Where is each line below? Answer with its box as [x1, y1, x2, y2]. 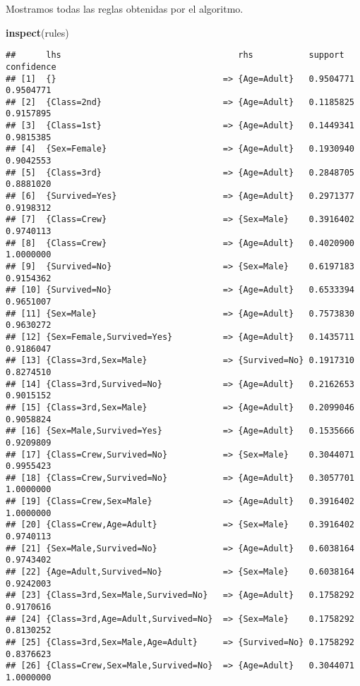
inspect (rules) [6, 25, 69, 39]
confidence [6, 61, 56, 72]
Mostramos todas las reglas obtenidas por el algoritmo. [6, 1, 244, 16]
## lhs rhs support [6, 50, 344, 61]
